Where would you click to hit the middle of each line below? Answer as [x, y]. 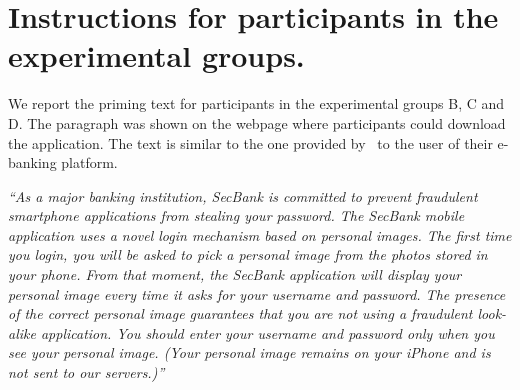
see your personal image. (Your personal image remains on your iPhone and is [249, 352]
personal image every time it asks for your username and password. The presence [257, 293]
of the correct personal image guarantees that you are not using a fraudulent [240, 313]
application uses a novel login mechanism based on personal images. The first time [260, 234]
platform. [89, 162]
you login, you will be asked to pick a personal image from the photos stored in [248, 254]
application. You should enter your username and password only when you [267, 332]
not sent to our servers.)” [86, 372]
